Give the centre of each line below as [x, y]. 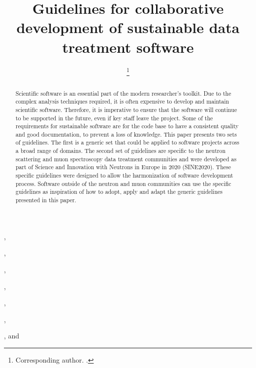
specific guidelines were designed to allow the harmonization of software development [124, 175]
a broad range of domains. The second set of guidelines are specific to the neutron [120, 151]
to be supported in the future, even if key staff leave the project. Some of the [114, 118]
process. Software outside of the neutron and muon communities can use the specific [123, 183]
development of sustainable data [128, 27]
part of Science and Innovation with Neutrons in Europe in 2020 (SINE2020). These [123, 167]
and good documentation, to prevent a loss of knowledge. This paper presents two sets [126, 134]
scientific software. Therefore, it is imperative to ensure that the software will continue [126, 109]
